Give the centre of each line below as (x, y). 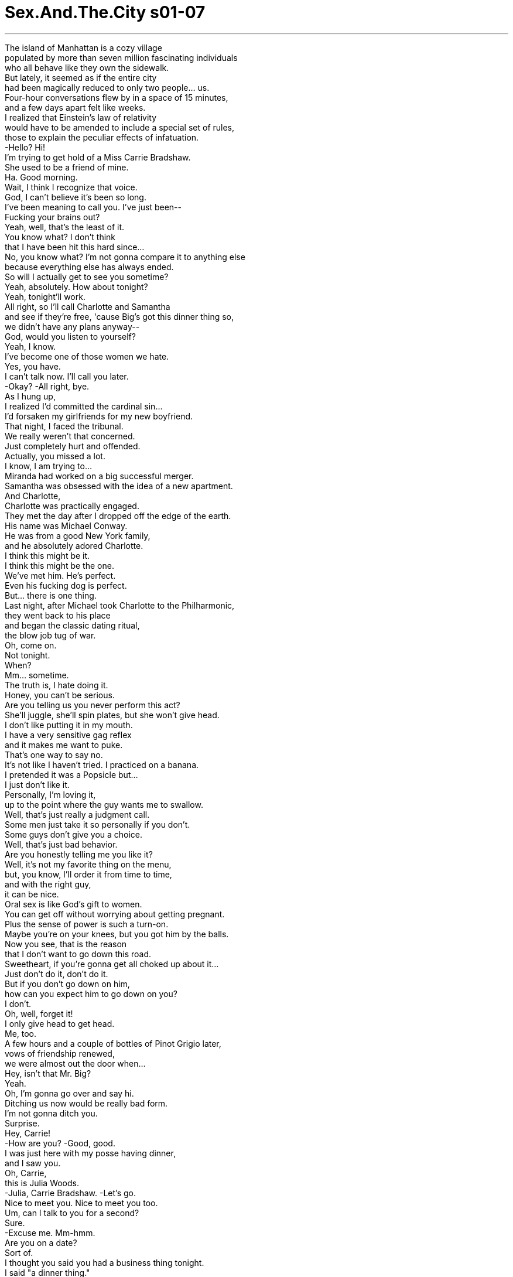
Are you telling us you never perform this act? (93, 705)
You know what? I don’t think (60, 237)
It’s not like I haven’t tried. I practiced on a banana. (102, 764)
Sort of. (19, 1252)
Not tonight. (28, 655)
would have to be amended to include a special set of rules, (120, 127)
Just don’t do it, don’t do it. (57, 974)
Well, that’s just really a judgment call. (77, 814)
